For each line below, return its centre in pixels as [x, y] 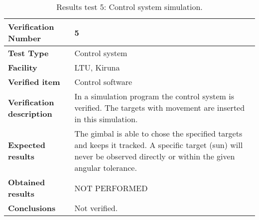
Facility [23, 67]
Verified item [34, 82]
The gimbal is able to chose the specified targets [158, 133]
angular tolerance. [106, 168]
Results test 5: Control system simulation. [129, 7]
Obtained [27, 182]
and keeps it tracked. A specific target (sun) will [159, 145]
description [30, 113]
